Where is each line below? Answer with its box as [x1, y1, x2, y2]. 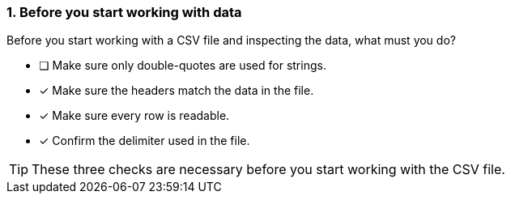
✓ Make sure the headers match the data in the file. [39, 83, 314, 98]
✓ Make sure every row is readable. [39, 109, 230, 123]
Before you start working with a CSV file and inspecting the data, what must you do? [6, 33, 456, 48]
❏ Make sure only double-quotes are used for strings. [39, 58, 326, 73]
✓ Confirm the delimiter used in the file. [39, 134, 250, 148]
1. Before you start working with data [6, 4, 242, 20]
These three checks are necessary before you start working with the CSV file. [32, 161, 505, 178]
